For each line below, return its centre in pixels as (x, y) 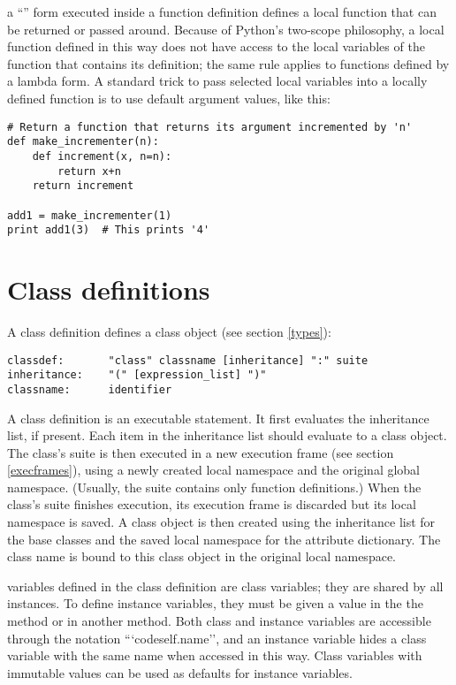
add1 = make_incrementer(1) (90, 215)
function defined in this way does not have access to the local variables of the (216, 46)
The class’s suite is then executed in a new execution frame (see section (201, 452)
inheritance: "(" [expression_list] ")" (137, 375)
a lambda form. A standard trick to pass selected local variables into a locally (217, 81)
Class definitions (109, 289)
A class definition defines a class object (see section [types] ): (169, 331)
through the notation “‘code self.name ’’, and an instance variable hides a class (217, 638)
